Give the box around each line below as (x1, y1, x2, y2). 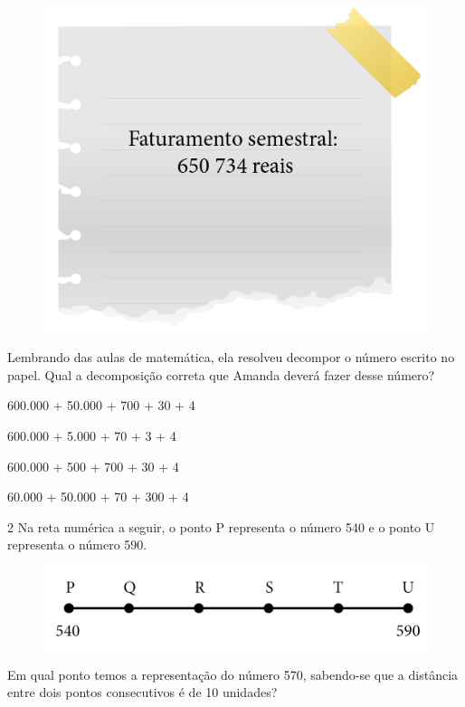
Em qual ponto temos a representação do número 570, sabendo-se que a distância (7, 664, 459, 683)
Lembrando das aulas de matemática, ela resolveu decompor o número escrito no (7, 348, 455, 367)
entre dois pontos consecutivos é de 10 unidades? (7, 683, 278, 702)
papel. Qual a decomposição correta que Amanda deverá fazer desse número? (7, 365, 435, 384)
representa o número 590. (7, 535, 147, 554)
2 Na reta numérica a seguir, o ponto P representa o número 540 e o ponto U (7, 517, 435, 536)
